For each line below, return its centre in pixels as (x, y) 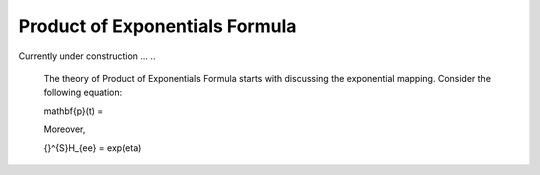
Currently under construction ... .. (87, 56)
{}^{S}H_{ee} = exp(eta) (92, 147)
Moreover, (64, 129)
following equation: (83, 92)
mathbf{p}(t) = (73, 111)
